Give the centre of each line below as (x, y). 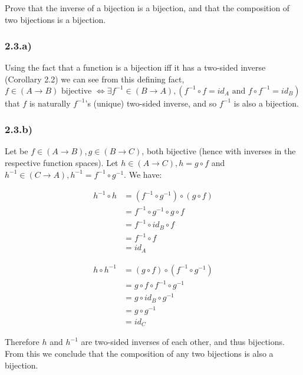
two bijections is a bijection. (55, 19)
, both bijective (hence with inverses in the (219, 151)
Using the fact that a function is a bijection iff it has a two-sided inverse (135, 67)
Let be (17, 151)
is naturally (50, 103)
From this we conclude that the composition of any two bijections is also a (139, 354)
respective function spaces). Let (62, 162)
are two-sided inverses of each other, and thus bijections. (183, 342)
